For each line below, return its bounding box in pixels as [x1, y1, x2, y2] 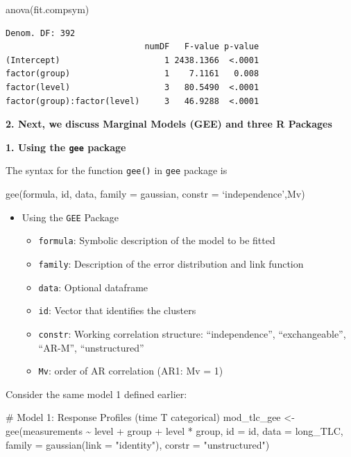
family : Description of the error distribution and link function [38, 256, 304, 270]
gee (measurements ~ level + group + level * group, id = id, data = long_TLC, [6, 424, 343, 438]
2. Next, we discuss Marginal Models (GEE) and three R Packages [6, 117, 332, 131]
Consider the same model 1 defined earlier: [6, 386, 187, 401]
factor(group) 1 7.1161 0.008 [6, 69, 259, 79]
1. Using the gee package [6, 139, 126, 154]
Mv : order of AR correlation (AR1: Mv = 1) [38, 363, 223, 378]
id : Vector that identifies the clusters [38, 303, 196, 318]
